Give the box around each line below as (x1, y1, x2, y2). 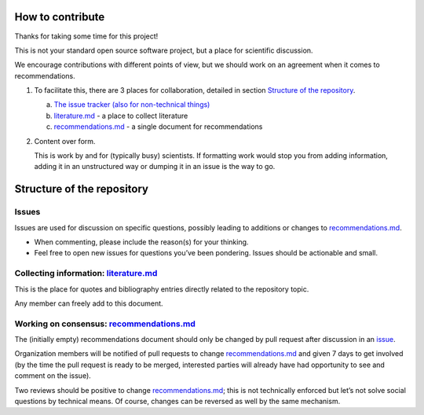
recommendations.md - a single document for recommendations (53, 122, 263, 131)
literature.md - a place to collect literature (53, 111, 188, 120)
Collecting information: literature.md (14, 268, 158, 279)
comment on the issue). (14, 371, 92, 380)
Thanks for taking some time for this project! (14, 31, 159, 41)
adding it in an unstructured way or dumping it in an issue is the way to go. (34, 162, 276, 171)
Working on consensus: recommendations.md (14, 318, 196, 329)
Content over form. (34, 136, 96, 145)
